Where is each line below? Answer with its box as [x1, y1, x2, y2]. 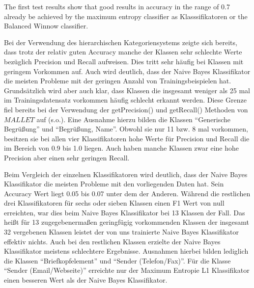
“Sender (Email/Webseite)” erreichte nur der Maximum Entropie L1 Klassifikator [4, 265, 250, 275]
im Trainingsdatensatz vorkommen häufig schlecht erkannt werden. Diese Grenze [4, 95, 247, 105]
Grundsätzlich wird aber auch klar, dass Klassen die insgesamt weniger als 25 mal [4, 85, 250, 95]
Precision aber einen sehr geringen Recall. [4, 152, 130, 162]
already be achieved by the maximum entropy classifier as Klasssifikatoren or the [4, 11, 248, 21]
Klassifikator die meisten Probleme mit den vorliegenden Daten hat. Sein [4, 179, 224, 189]
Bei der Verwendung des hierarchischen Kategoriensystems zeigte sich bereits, [4, 37, 237, 47]
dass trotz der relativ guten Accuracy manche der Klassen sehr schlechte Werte [4, 47, 242, 57]
